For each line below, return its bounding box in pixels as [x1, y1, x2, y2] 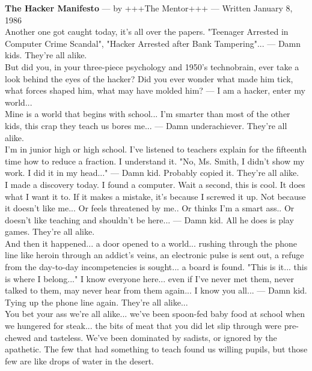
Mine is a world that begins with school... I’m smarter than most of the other [5, 107, 290, 120]
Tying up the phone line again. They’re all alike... [5, 295, 188, 308]
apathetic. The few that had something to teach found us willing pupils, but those [5, 343, 308, 355]
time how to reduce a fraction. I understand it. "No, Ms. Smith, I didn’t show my [5, 154, 305, 167]
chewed [5, 331, 31, 343]
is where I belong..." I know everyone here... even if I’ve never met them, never [5, 272, 295, 285]
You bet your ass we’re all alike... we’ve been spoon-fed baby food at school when [5, 307, 305, 320]
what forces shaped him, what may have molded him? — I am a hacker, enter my [5, 84, 305, 97]
